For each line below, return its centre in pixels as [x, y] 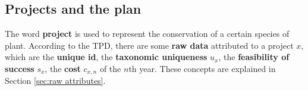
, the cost [63, 68]
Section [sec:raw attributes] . [55, 81]
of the [110, 68]
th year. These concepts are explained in [202, 68]
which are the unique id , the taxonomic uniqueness [106, 57]
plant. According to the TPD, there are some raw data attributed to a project [149, 45]
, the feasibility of [254, 57]
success [20, 68]
